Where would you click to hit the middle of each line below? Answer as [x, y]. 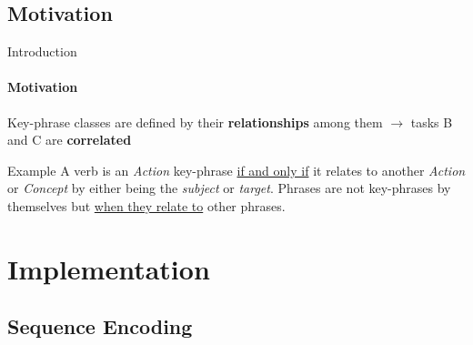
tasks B [432, 122]
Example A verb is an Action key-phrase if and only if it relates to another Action [236, 170]
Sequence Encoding [100, 326]
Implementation [109, 268]
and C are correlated [70, 140]
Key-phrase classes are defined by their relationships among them [195, 122]
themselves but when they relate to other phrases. [146, 205]
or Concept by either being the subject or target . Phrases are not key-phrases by [229, 188]
